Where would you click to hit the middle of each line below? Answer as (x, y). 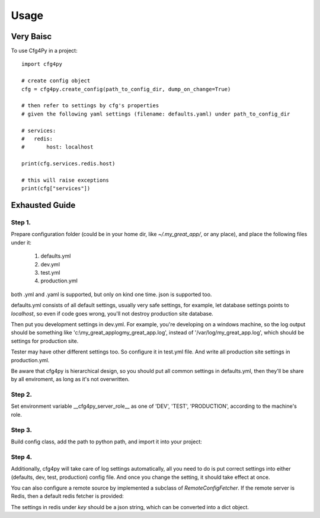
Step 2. (22, 395)
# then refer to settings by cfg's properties (90, 106)
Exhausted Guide (43, 205)
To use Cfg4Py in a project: (44, 51)
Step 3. (22, 430)
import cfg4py (42, 64)
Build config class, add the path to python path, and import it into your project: (107, 442)
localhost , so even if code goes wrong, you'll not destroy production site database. (112, 313)
